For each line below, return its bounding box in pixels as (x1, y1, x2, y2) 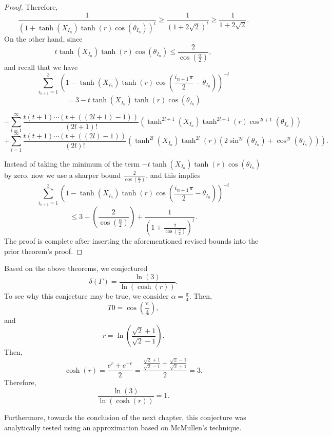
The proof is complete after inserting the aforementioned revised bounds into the (4, 235, 259, 246)
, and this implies (146, 169, 201, 180)
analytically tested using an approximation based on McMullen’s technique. (4, 422, 242, 432)
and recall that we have (4, 61, 78, 72)
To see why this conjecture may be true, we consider (4, 290, 169, 301)
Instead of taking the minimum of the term (4, 158, 140, 169)
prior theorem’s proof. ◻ (4, 245, 83, 256)
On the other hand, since (4, 33, 83, 44)
